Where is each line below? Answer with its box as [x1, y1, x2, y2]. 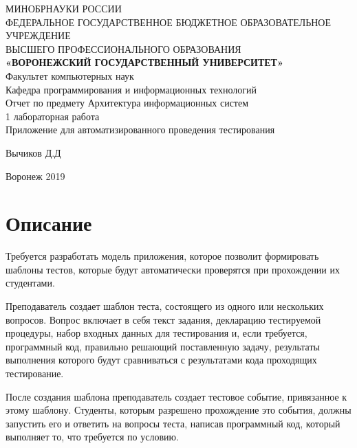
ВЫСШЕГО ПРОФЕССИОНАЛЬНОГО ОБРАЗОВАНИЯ [6, 41, 241, 56]
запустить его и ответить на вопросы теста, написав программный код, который [6, 416, 340, 430]
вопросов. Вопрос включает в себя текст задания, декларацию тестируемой [6, 312, 321, 326]
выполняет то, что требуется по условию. [6, 429, 179, 444]
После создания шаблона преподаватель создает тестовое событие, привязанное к [6, 389, 347, 403]
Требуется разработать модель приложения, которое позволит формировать [6, 249, 319, 263]
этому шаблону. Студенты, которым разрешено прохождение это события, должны [6, 403, 351, 417]
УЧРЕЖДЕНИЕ [6, 28, 71, 43]
